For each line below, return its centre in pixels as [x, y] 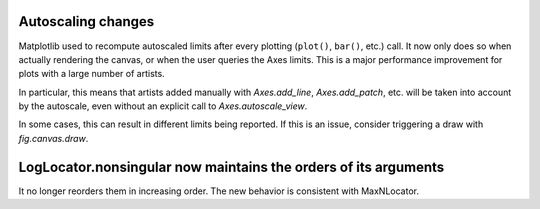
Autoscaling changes [86, 21]
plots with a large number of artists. [91, 74]
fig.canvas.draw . [53, 138]
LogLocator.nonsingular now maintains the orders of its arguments [231, 166]
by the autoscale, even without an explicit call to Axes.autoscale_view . [163, 106]
